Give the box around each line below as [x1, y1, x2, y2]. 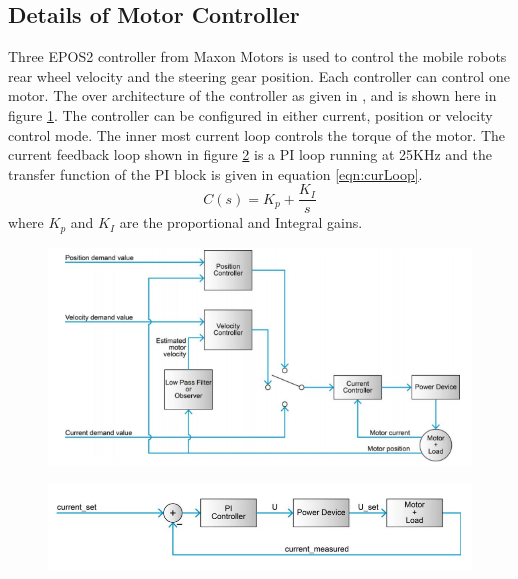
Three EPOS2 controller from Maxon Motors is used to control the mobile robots [8, 46, 507, 67]
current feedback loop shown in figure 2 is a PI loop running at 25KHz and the [8, 144, 492, 165]
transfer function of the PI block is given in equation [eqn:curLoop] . [8, 163, 423, 184]
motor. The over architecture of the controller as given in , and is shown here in [8, 85, 497, 106]
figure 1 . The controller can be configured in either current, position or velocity [8, 104, 493, 125]
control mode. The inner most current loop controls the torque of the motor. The [8, 124, 506, 145]
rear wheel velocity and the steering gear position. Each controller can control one [8, 65, 510, 86]
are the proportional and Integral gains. [119, 212, 363, 233]
